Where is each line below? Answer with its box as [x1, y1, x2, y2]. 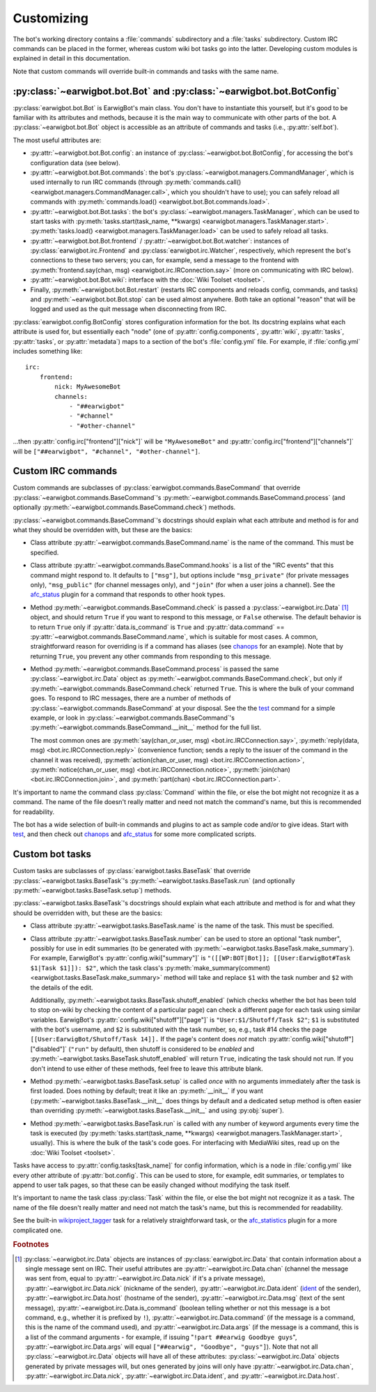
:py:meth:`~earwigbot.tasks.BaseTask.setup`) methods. [13, 886, 172, 894]
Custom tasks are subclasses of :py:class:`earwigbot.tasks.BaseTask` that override [13, 867, 251, 875]
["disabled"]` [30, 1045, 68, 1053]
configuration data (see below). [30, 158, 121, 167]
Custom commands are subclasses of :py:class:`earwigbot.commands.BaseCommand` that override [13, 483, 301, 492]
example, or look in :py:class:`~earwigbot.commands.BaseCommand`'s [30, 713, 235, 722]
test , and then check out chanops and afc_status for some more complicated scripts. [13, 830, 257, 838]
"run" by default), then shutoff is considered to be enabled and [70, 1045, 254, 1053]
